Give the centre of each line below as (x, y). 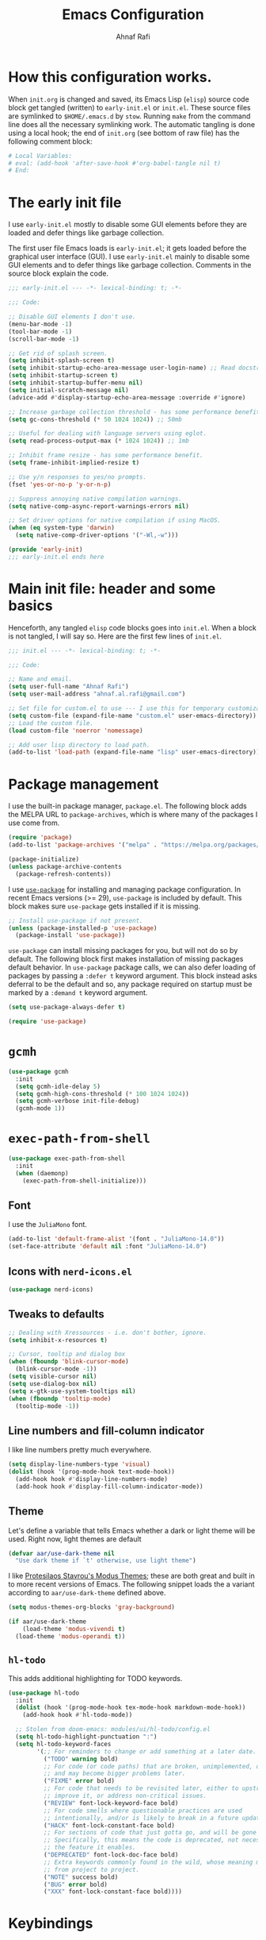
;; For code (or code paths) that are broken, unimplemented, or (153, 1766)
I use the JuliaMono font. (47, 1225)
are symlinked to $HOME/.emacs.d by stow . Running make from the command (129, 116)
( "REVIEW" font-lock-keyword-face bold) (111, 1803)
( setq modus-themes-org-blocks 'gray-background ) (92, 1607)
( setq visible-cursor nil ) (53, 1377)
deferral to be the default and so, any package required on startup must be (130, 984)
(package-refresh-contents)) (63, 874)
